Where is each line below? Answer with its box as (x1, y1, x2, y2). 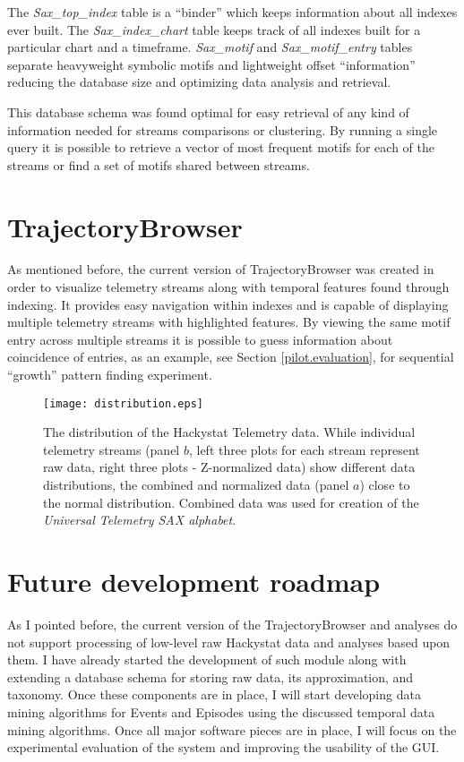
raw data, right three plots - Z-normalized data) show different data (43, 458, 416, 476)
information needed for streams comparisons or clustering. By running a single (7, 120, 438, 139)
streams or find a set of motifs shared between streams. (7, 155, 310, 174)
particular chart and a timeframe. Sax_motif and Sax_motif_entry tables (7, 38, 413, 56)
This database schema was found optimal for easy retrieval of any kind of (7, 102, 409, 121)
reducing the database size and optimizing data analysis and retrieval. (7, 73, 391, 91)
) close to (359, 475, 410, 494)
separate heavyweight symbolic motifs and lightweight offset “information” (7, 55, 416, 73)
